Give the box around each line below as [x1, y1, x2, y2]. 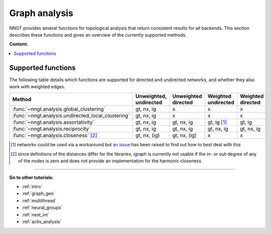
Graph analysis [9, 8, 74, 19]
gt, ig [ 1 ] [207, 119, 227, 126]
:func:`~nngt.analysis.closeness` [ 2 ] [12, 132, 98, 139]
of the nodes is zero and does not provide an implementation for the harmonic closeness [18, 158, 201, 164]
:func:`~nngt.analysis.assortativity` [12, 119, 95, 126]
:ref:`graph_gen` [22, 190, 55, 196]
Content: [9, 41, 29, 47]
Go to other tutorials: [9, 174, 54, 180]
